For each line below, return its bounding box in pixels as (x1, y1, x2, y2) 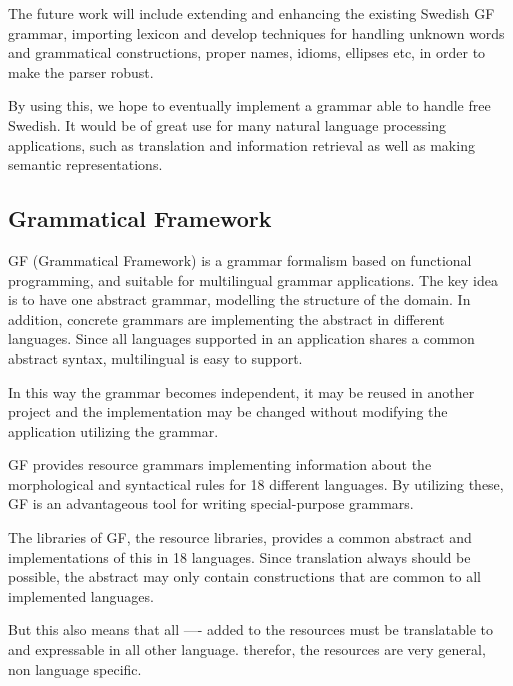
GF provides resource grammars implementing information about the (8, 454, 432, 475)
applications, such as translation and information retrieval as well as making (8, 134, 475, 155)
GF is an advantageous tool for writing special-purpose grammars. (8, 493, 414, 514)
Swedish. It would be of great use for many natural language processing (8, 114, 446, 135)
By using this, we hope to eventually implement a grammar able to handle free (8, 95, 491, 116)
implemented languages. (8, 585, 154, 606)
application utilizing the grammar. (8, 420, 219, 441)
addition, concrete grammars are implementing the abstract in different (8, 308, 445, 329)
